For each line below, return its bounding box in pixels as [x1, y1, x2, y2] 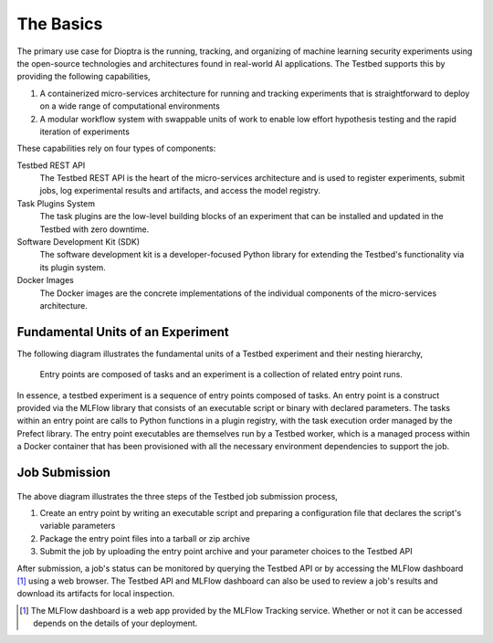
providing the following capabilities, [16, 71, 151, 82]
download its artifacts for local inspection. [16, 588, 175, 599]
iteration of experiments [39, 126, 130, 137]
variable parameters [39, 521, 116, 532]
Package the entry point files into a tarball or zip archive [39, 532, 250, 543]
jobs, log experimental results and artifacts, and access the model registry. [39, 185, 321, 196]
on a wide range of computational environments [39, 100, 221, 111]
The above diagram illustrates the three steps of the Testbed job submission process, [16, 490, 338, 501]
